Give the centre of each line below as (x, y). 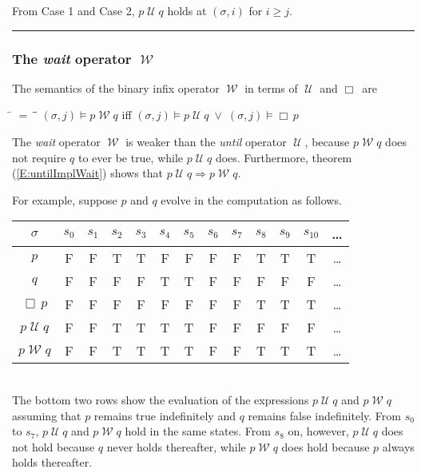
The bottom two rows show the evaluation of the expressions (161, 399)
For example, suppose (65, 199)
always (398, 446)
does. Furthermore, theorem (284, 157)
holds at (187, 10)
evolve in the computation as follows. (251, 199)
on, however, (318, 431)
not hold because (54, 446)
